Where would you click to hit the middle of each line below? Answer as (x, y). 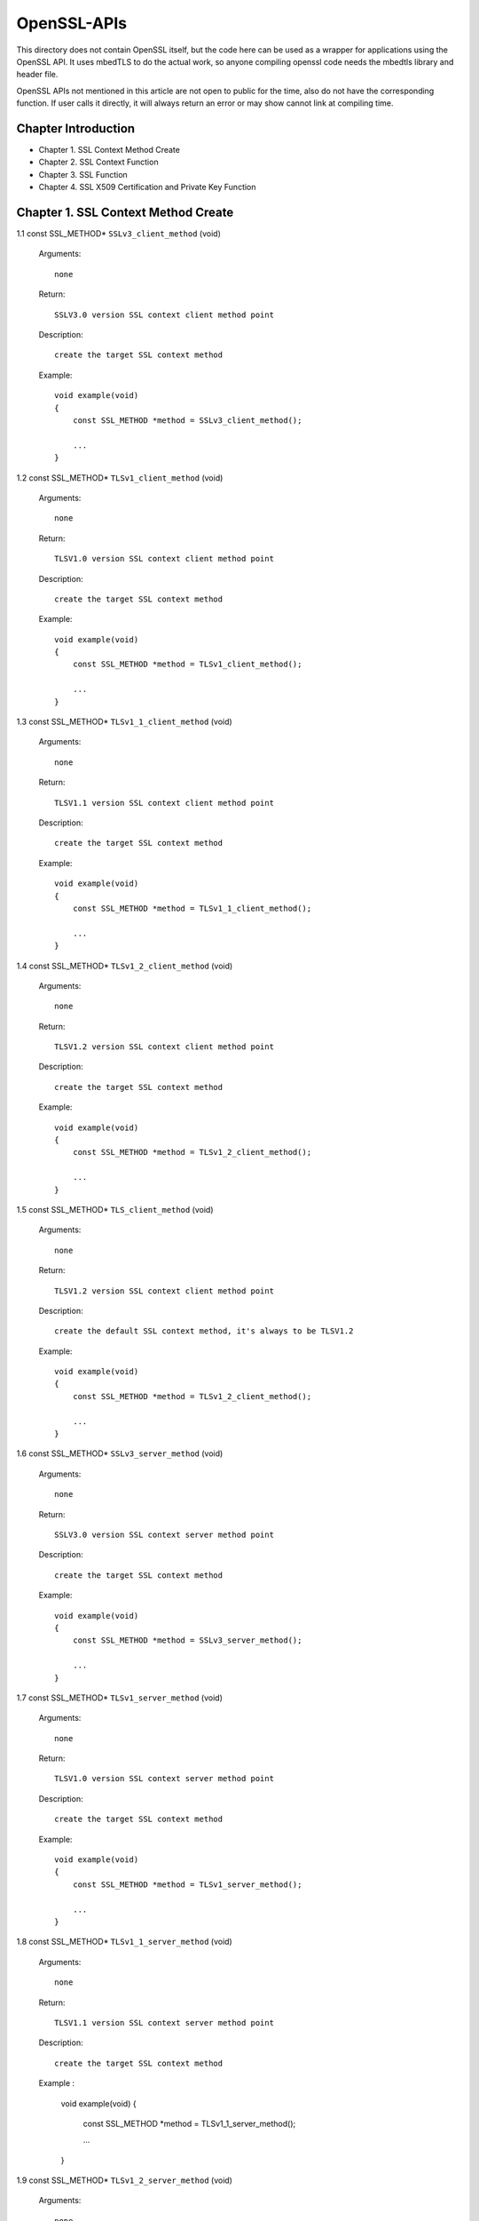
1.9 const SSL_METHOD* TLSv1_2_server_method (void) (124, 2180)
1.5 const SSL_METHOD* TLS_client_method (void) (115, 1209)
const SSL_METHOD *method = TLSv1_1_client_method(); (192, 908)
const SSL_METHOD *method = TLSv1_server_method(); (187, 1884)
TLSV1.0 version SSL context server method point (165, 1779)
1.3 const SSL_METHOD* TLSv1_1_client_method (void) (124, 722)
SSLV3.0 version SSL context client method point (165, 314)
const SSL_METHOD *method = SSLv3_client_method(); (187, 421)
